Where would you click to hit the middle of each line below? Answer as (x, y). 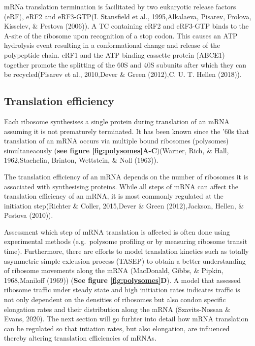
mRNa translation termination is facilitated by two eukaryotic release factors (120, 6)
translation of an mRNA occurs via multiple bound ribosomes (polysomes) (116, 141)
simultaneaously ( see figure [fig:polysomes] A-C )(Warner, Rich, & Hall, (116, 150)
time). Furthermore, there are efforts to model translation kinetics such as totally (127, 251)
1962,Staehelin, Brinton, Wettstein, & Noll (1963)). (81, 160)
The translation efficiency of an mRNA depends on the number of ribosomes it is (126, 176)
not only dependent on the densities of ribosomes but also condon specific (115, 299)
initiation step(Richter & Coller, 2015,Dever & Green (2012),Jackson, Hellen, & (124, 205)
